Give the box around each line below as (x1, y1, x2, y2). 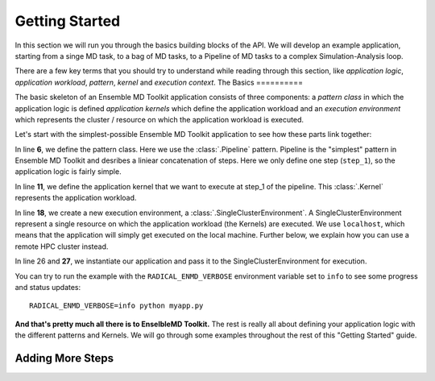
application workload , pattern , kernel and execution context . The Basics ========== (14, 77, 304, 87)
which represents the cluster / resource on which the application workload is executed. (14, 114, 304, 124)
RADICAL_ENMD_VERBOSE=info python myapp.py (29, 301, 204, 310)
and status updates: (14, 282, 81, 292)
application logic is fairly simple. (14, 167, 122, 176)
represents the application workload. (14, 193, 137, 203)
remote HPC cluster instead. (14, 242, 109, 251)
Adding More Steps (14, 351, 114, 365)
